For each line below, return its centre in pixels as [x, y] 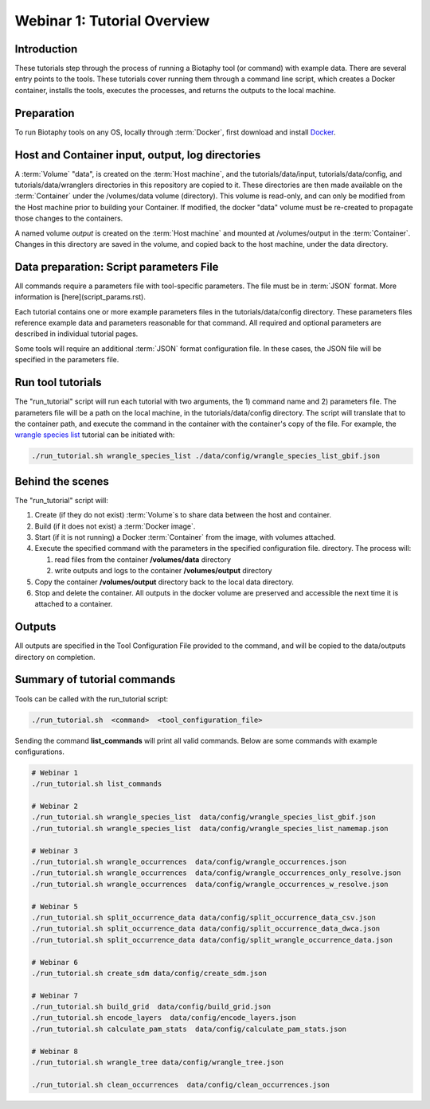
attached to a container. [74, 604]
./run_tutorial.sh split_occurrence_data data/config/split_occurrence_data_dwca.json [206, 929]
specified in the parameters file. [67, 360]
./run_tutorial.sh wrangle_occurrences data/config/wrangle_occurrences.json [189, 862]
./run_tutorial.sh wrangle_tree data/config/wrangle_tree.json [158, 1062]
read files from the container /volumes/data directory [143, 559]
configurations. [40, 752]
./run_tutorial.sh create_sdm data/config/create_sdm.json [149, 973]
